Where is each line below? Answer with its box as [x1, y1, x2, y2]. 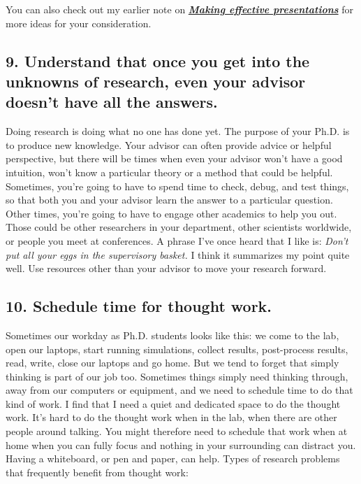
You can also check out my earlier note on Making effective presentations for [6, 2, 354, 16]
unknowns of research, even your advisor [6, 70, 306, 92]
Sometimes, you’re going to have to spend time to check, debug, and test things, [6, 178, 349, 193]
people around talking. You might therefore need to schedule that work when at [6, 424, 348, 439]
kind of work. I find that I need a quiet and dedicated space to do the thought [6, 396, 341, 411]
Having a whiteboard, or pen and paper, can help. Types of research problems [6, 451, 340, 466]
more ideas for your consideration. [6, 15, 152, 30]
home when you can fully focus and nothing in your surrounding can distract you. [6, 437, 356, 452]
